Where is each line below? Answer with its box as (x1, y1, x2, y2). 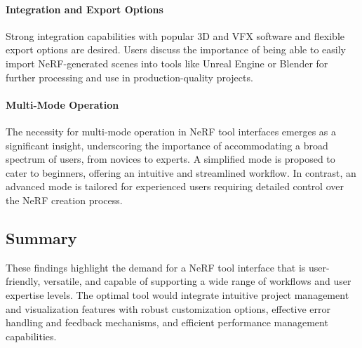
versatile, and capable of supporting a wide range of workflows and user (43, 274, 351, 288)
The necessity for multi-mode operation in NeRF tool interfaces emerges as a (6, 123, 337, 138)
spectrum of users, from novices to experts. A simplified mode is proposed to (6, 152, 335, 166)
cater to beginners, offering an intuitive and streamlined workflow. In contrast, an (6, 165, 356, 180)
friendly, (6, 274, 41, 288)
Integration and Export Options (6, 1, 163, 16)
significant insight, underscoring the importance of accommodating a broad (6, 138, 328, 152)
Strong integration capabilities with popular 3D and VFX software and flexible (6, 28, 344, 43)
